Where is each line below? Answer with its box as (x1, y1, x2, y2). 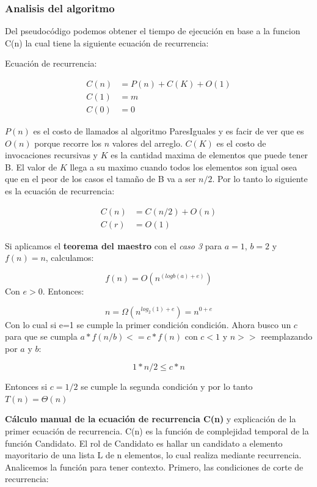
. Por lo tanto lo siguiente (212, 172, 308, 185)
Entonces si (5, 380, 48, 393)
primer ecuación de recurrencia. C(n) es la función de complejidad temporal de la (5, 425, 309, 438)
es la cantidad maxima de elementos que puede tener (111, 148, 308, 161)
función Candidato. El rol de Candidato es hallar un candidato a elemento (5, 436, 283, 449)
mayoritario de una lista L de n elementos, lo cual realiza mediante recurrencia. (5, 449, 302, 461)
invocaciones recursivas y (5, 148, 98, 161)
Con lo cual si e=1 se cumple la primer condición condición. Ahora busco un (5, 318, 291, 331)
